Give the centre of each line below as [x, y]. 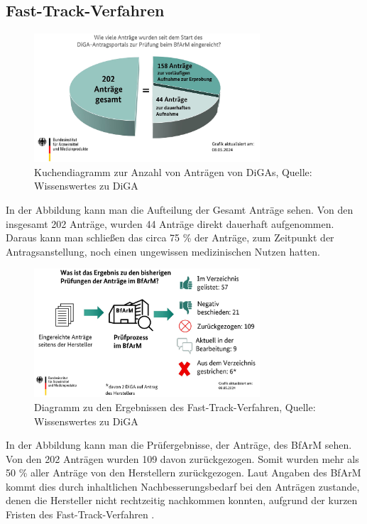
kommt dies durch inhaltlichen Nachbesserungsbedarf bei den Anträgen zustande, [183, 486]
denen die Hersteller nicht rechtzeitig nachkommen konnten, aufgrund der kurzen [182, 500]
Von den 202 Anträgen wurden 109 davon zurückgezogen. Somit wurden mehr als [182, 458]
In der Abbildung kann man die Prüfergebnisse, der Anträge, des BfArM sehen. [179, 445]
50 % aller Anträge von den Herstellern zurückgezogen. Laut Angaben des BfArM [183, 473]
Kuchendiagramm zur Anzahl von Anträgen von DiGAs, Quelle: [173, 171]
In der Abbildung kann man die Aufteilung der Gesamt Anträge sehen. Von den [180, 210]
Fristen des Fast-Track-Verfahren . [80, 514]
